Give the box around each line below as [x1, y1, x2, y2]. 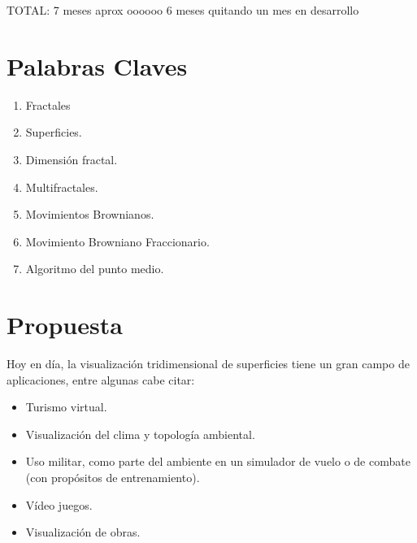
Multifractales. [25, 178, 98, 195]
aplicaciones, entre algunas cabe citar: [7, 371, 195, 388]
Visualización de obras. [25, 523, 141, 541]
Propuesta [7, 308, 123, 341]
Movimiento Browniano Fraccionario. [25, 232, 210, 250]
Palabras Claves [7, 49, 188, 82]
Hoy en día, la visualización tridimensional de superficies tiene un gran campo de [7, 355, 410, 371]
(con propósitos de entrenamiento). [25, 468, 200, 485]
